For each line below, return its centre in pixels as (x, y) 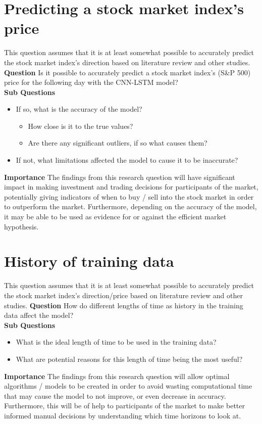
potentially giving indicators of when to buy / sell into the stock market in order (129, 196)
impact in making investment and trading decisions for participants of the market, (131, 187)
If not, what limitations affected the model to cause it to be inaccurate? (127, 160)
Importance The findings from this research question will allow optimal (117, 376)
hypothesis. (21, 226)
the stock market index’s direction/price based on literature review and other (124, 295)
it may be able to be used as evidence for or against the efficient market (115, 217)
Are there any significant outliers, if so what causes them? (118, 143)
